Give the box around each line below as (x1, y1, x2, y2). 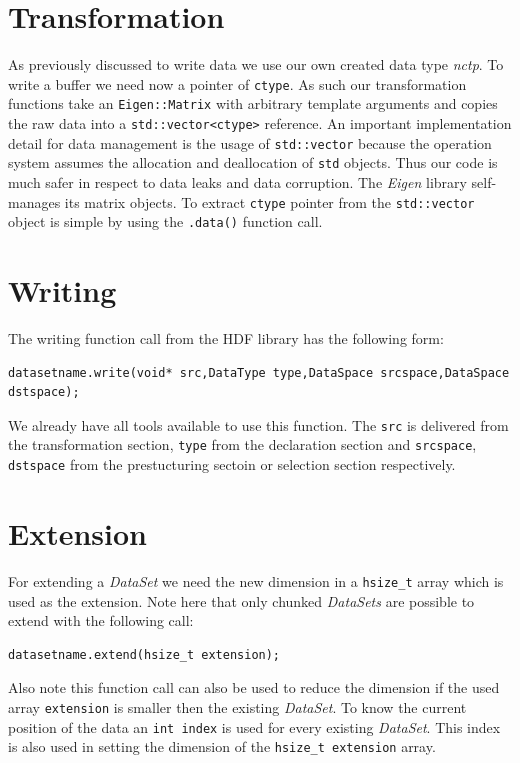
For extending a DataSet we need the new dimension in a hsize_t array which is (8, 570, 504, 591)
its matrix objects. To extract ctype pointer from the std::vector (64, 191, 475, 212)
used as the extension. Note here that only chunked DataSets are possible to (8, 590, 475, 611)
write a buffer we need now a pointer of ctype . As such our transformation (8, 73, 467, 94)
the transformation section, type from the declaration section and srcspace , (8, 434, 477, 455)
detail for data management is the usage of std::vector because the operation (8, 132, 492, 153)
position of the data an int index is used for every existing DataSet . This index (8, 716, 501, 737)
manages (8, 191, 61, 212)
